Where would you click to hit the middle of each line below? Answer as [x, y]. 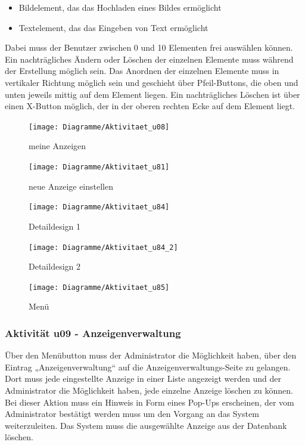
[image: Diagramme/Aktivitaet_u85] [99, 287]
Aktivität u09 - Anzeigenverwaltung [93, 333]
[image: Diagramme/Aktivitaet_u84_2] [103, 247]
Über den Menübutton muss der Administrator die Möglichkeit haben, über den [151, 355]
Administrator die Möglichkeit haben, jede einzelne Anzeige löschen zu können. [149, 390]
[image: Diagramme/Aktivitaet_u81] [99, 167]
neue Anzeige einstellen [71, 186]
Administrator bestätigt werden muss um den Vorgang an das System [132, 414]
